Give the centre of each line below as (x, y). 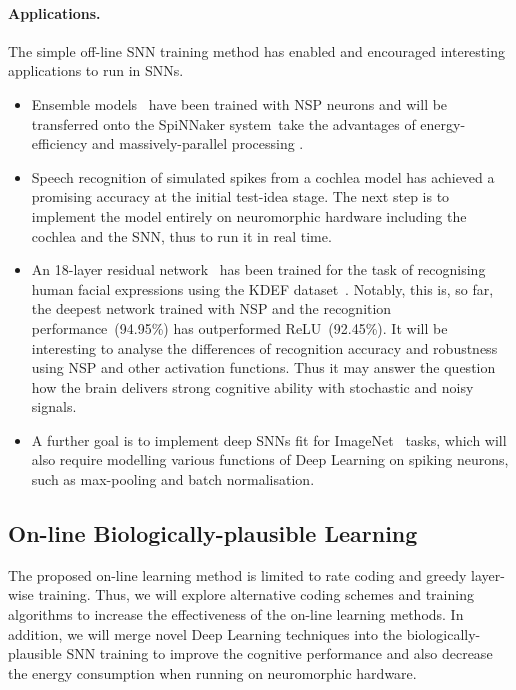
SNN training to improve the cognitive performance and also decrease (279, 653)
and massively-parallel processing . (198, 143)
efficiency (59, 143)
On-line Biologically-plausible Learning (213, 533)
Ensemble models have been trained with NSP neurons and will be (239, 103)
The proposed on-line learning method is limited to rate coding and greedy (237, 574)
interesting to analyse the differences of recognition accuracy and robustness (264, 347)
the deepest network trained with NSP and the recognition (211, 308)
